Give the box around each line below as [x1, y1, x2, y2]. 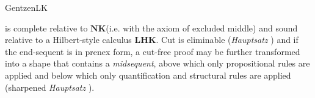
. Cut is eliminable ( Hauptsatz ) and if [156, 33, 299, 46]
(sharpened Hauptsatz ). [5, 80, 95, 93]
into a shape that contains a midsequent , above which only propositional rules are [5, 57, 310, 70]
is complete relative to [5, 21, 88, 34]
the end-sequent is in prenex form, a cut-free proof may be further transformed [5, 45, 300, 57]
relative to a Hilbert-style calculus [5, 33, 132, 46]
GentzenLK [5, 1, 48, 13]
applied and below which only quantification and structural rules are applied [5, 68, 291, 81]
